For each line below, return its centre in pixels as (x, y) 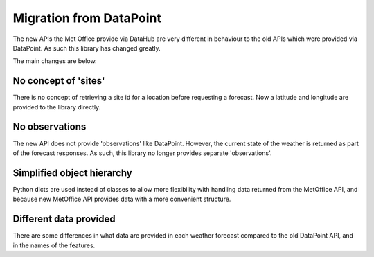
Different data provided (64, 219)
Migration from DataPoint (87, 18)
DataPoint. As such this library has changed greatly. (87, 48)
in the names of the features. (54, 245)
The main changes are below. (55, 61)
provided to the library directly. (57, 107)
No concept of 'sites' (59, 81)
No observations (50, 127)
